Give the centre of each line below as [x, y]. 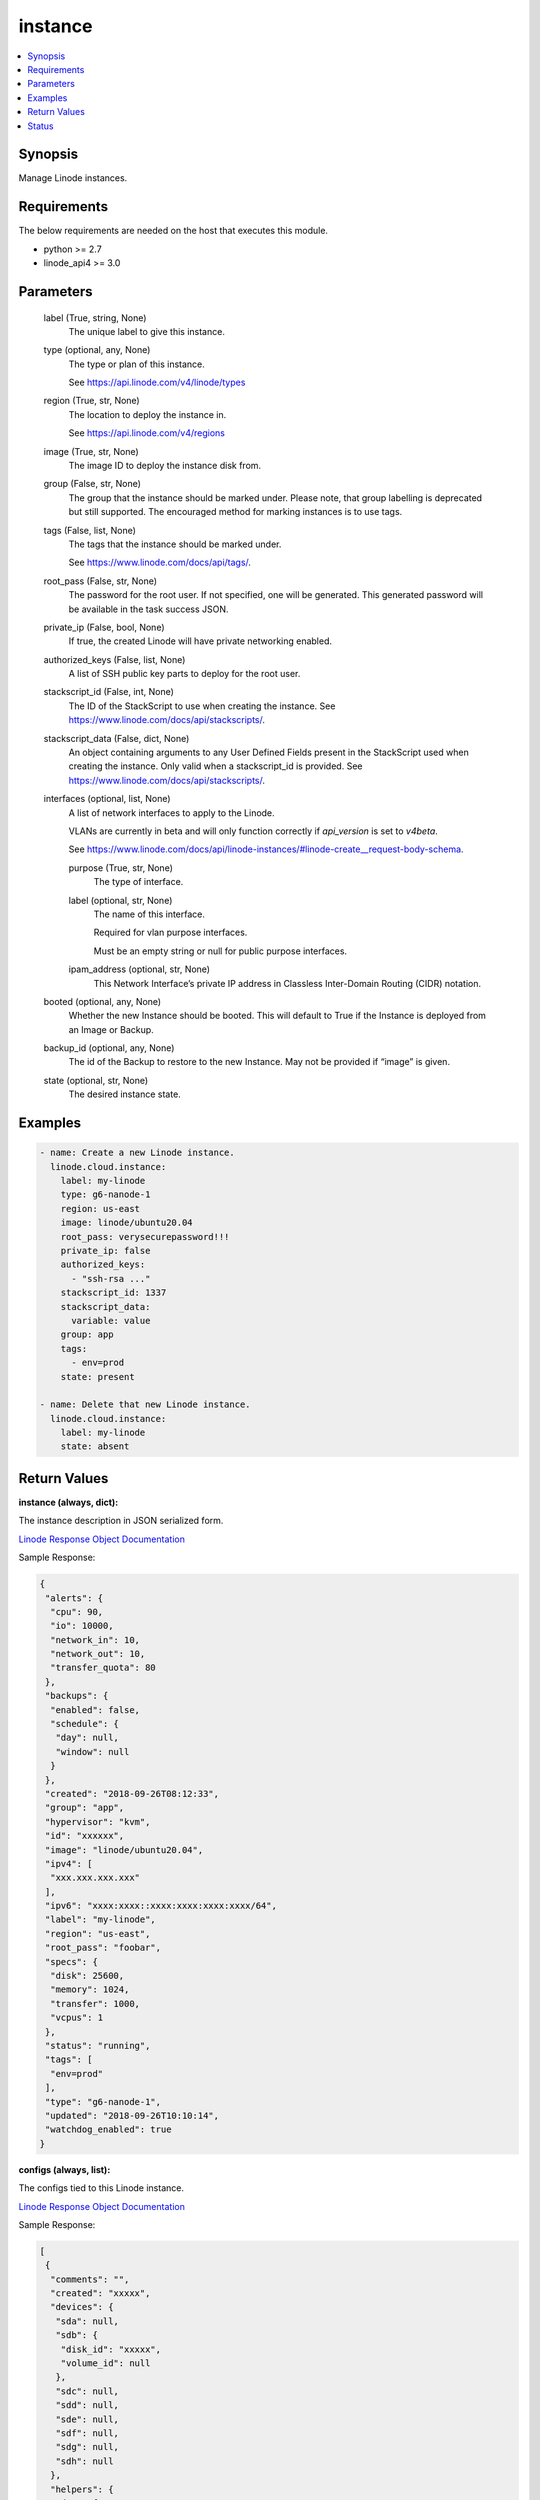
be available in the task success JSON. [148, 609]
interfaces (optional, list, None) [107, 799]
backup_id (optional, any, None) [109, 1048]
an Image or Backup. [111, 1029]
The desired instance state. [125, 1094]
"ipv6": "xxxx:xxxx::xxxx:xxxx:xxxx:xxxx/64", [161, 1906]
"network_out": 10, [98, 1654]
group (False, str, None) [92, 484]
